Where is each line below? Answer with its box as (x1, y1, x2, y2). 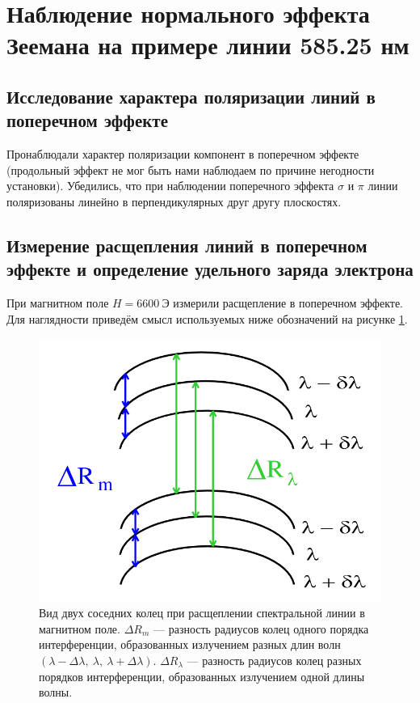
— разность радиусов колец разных (187, 651, 362, 668)
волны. (39, 684, 73, 701)
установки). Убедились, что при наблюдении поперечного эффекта (6, 177, 334, 194)
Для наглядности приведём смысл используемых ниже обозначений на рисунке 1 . (6, 310, 408, 327)
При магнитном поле (6, 294, 109, 311)
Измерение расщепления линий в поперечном (6, 232, 367, 257)
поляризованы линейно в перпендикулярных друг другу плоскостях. (6, 193, 342, 210)
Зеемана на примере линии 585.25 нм (6, 28, 409, 61)
